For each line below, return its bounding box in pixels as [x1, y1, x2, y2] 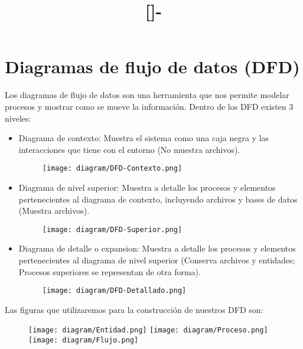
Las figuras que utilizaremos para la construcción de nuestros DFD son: [5, 303, 263, 315]
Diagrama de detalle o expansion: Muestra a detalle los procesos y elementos [18, 242, 296, 255]
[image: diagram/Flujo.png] [28, 336, 139, 345]
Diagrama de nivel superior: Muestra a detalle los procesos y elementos [18, 181, 276, 193]
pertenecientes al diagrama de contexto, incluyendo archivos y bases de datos [18, 193, 298, 205]
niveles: [5, 112, 31, 124]
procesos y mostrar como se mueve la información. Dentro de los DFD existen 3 [5, 100, 294, 112]
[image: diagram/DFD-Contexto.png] [42, 164, 183, 173]
